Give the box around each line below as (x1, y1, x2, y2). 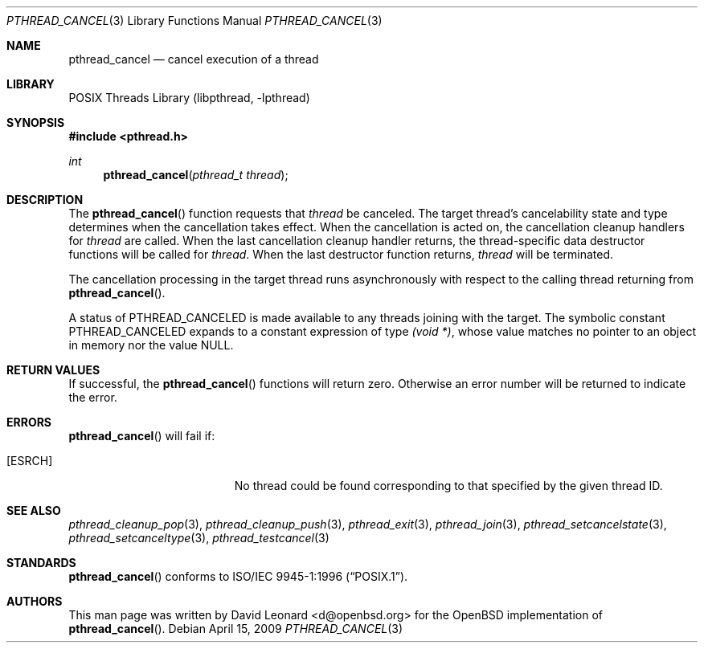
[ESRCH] (6, 454, 53, 467)
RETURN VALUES (6, 363, 100, 377)
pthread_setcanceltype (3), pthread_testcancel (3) (68, 531, 329, 545)
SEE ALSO (6, 504, 61, 517)
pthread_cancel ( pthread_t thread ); (103, 168, 289, 182)
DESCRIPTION (6, 193, 84, 206)
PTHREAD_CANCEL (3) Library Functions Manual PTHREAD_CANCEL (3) (6, 14, 383, 27)
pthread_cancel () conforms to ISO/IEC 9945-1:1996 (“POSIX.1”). (68, 569, 408, 583)
